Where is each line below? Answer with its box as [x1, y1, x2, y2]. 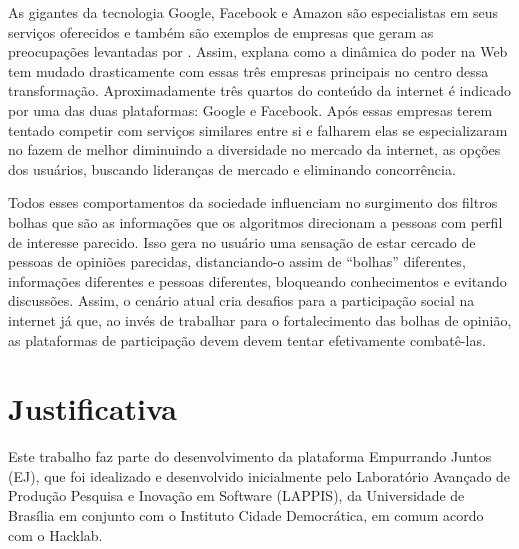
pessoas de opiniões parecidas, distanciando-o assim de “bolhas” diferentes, [8, 251, 466, 272]
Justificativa [8, 388, 177, 429]
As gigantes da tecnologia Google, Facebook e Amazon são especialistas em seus [8, 2, 499, 22]
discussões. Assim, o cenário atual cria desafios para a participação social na [8, 290, 475, 311]
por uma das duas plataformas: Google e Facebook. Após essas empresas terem [8, 99, 493, 120]
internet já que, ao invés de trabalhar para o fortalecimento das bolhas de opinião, [8, 309, 512, 330]
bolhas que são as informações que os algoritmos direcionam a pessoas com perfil [8, 211, 503, 232]
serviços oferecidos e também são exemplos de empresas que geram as [8, 21, 434, 42]
